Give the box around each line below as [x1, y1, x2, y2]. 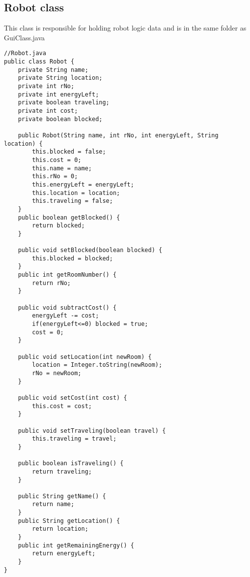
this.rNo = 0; [32, 173, 78, 180]
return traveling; [32, 468, 92, 475]
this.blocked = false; [32, 148, 106, 156]
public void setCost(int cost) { [18, 394, 127, 401]
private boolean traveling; [18, 99, 110, 106]
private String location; [18, 74, 103, 82]
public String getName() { [18, 492, 106, 500]
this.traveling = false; [32, 197, 113, 205]
